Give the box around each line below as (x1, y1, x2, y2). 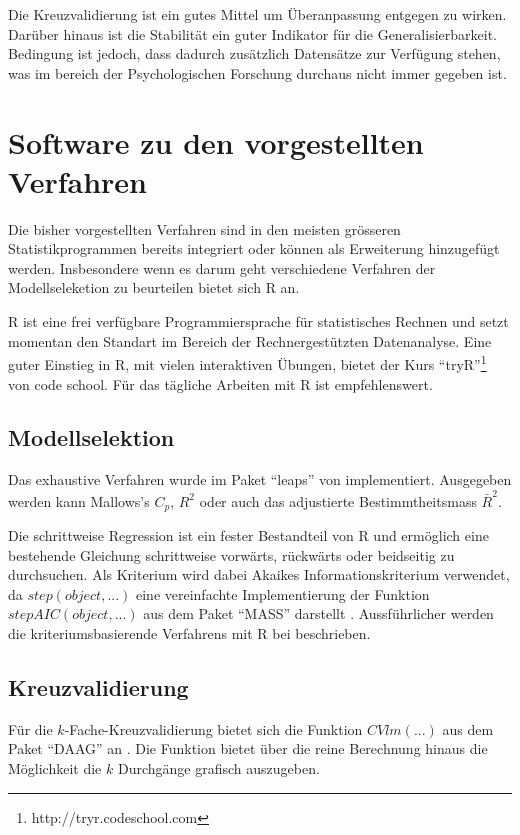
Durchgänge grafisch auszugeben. (117, 758, 320, 779)
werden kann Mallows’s (8, 490, 150, 511)
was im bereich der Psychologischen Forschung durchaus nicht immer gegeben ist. (8, 62, 507, 83)
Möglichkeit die (8, 758, 102, 779)
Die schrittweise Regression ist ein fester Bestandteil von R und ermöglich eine (8, 525, 489, 546)
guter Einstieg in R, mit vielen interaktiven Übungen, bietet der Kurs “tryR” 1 (8, 351, 487, 374)
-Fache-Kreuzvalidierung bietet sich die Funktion (64, 718, 363, 739)
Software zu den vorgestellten (8, 121, 424, 162)
